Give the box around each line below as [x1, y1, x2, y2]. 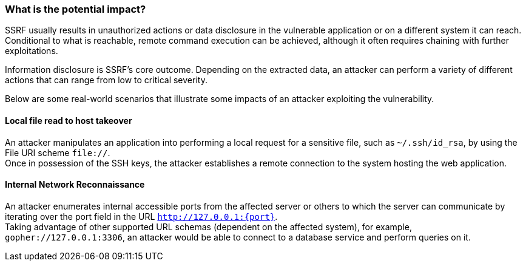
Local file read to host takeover [5, 115, 132, 126]
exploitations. [5, 46, 58, 56]
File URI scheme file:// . [5, 147, 110, 158]
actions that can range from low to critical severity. [5, 75, 207, 86]
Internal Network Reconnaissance [5, 179, 145, 190]
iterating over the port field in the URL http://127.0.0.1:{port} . [5, 211, 278, 222]
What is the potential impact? [5, 3, 146, 15]
